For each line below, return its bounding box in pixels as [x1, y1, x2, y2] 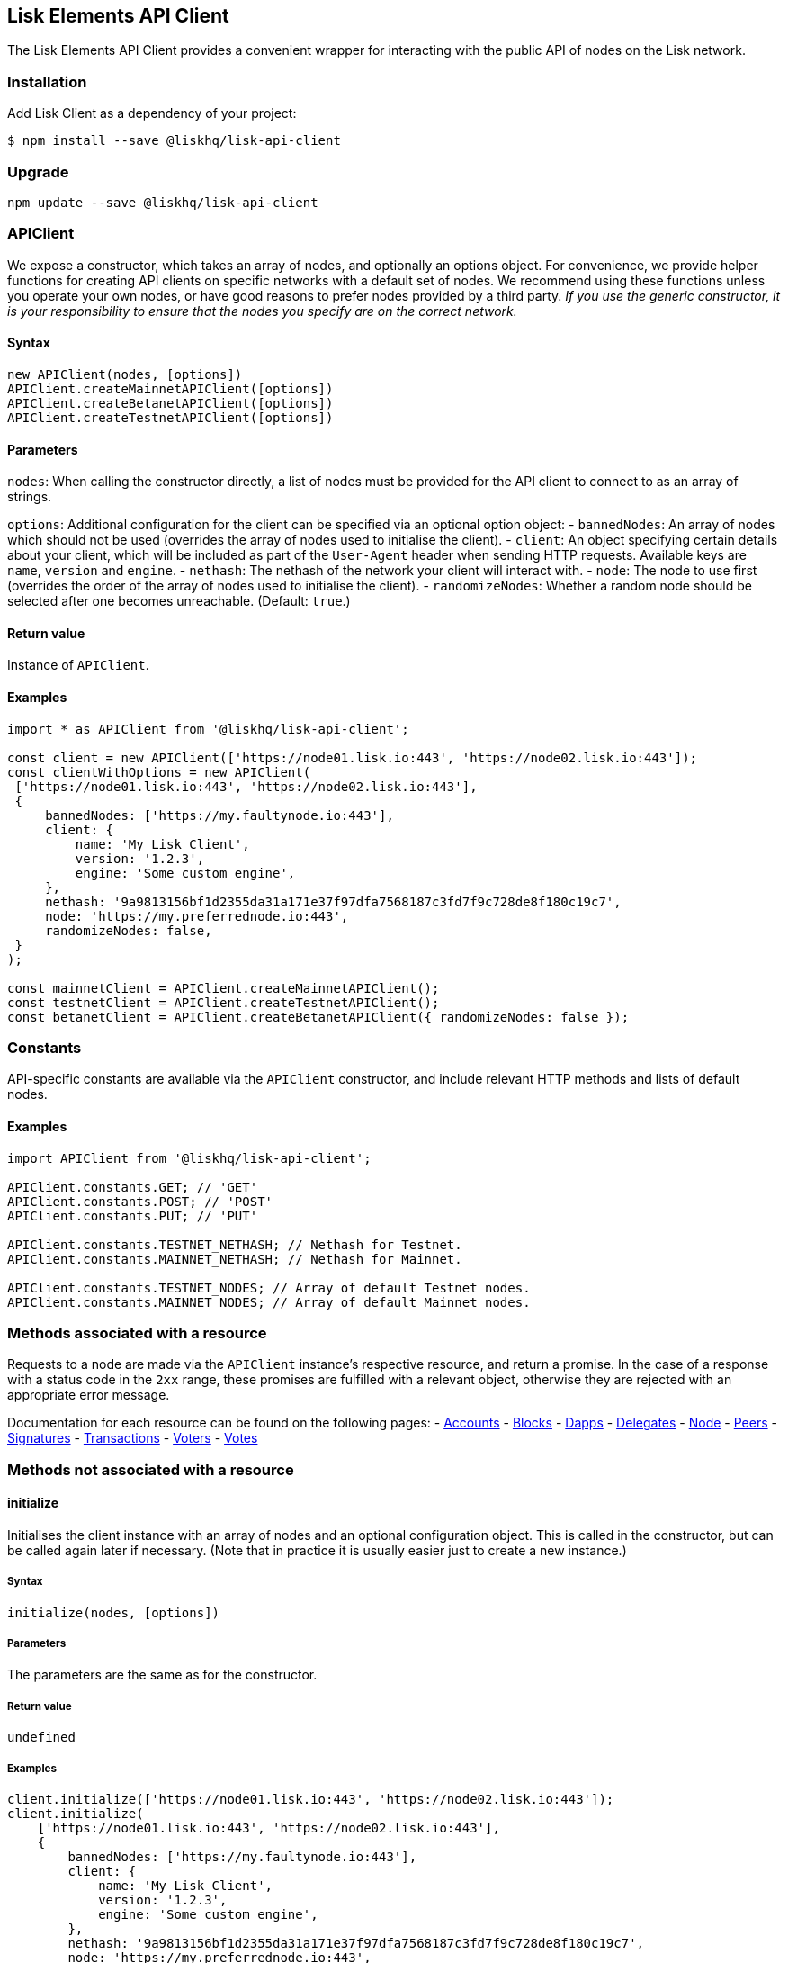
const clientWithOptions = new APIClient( [7, 764, 311, 779]
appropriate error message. [7, 1387, 170, 1403]
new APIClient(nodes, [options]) [7, 366, 243, 382]
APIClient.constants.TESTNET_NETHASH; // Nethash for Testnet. [7, 1237, 462, 1252]
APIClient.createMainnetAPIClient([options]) [7, 381, 334, 396]
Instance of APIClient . [7, 657, 149, 673]
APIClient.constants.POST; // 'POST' [7, 1193, 273, 1209]
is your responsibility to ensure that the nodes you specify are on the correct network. [7, 302, 517, 319]
